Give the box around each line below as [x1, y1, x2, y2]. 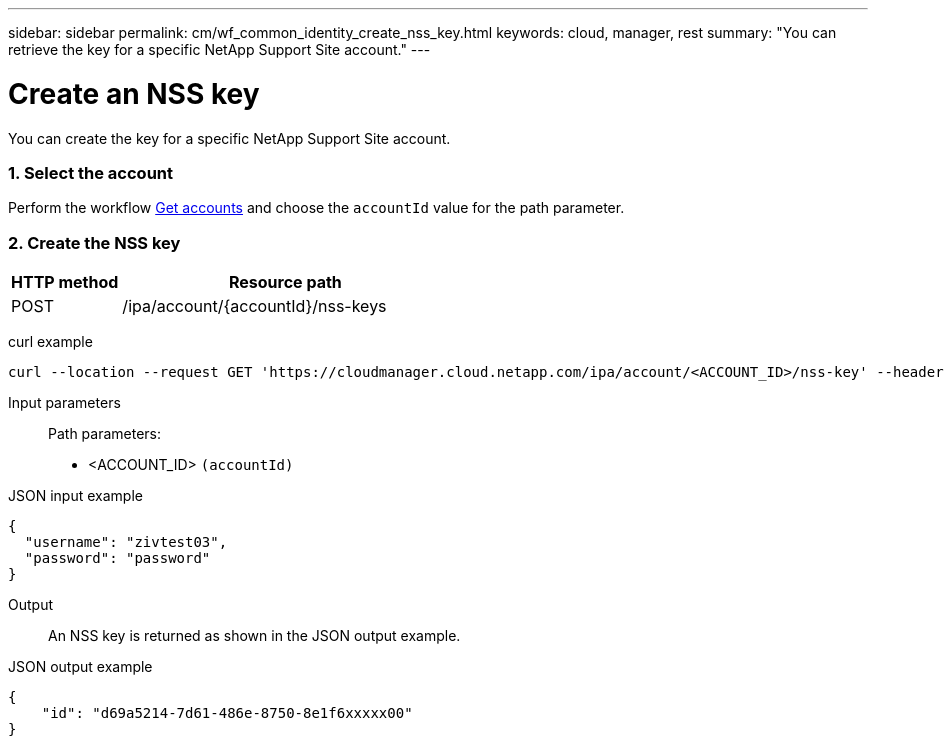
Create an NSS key [8, 76, 260, 111]
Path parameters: [48, 425, 162, 442]
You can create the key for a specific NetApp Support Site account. [8, 129, 451, 147]
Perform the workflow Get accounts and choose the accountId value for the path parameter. [8, 199, 625, 217]
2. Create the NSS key [8, 232, 181, 253]
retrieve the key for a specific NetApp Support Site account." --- [8, 41, 431, 58]
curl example [8, 333, 93, 350]
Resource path [228, 272, 342, 292]
